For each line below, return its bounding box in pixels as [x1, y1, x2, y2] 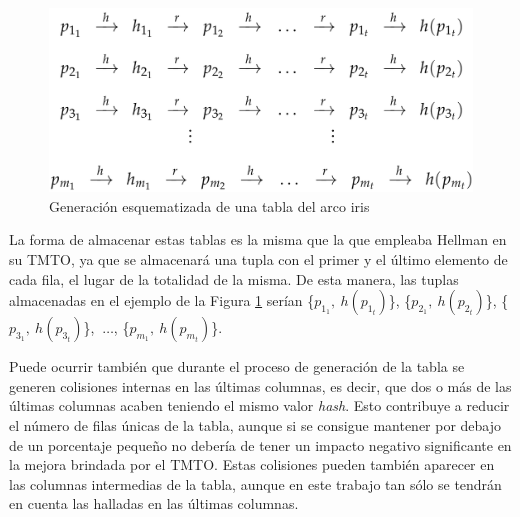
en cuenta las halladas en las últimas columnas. [9, 493, 299, 514]
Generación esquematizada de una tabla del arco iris [49, 195, 370, 216]
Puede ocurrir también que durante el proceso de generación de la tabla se [9, 356, 465, 377]
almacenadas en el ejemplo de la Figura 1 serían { [9, 290, 315, 311]
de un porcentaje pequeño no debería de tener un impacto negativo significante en [9, 434, 512, 455]
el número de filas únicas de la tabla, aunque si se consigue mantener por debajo [9, 415, 502, 435]
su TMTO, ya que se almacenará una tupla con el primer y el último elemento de [9, 249, 508, 270]
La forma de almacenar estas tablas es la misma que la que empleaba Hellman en [9, 229, 507, 250]
